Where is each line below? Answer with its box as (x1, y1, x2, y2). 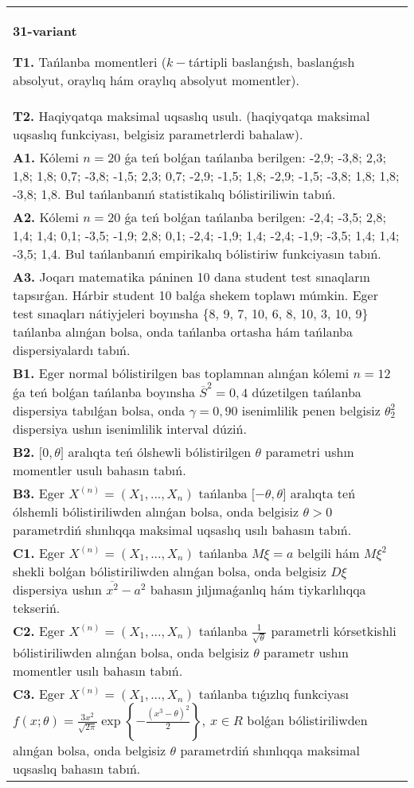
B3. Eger (13, 483, 65, 502)
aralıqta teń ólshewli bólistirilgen (68, 442, 252, 461)
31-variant (13, 21, 77, 40)
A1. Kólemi (13, 148, 79, 166)
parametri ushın (265, 442, 354, 461)
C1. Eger (13, 543, 65, 562)
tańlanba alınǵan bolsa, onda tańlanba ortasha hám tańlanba (13, 322, 353, 341)
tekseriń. (13, 598, 61, 617)
